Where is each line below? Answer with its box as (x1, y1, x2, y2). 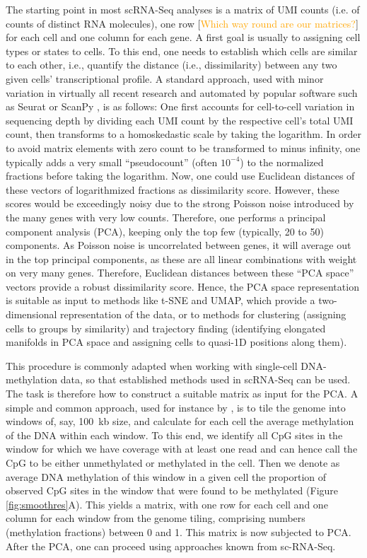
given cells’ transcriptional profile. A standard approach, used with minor (6, 71, 324, 86)
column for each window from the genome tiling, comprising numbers (6, 511, 305, 525)
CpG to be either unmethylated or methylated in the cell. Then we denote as (6, 455, 340, 470)
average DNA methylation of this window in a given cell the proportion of (6, 469, 327, 484)
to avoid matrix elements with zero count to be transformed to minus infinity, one (6, 140, 361, 155)
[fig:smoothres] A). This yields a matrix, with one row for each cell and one (6, 496, 328, 511)
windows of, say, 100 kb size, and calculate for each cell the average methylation (6, 414, 354, 429)
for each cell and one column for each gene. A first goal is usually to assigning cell (6, 30, 361, 45)
